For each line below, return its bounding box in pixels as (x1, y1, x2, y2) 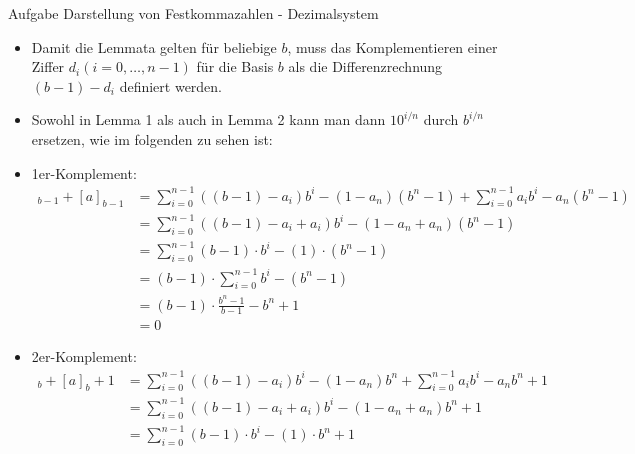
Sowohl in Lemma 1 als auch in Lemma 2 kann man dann (31, 109, 386, 130)
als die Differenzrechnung (288, 56, 443, 77)
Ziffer (31, 56, 65, 77)
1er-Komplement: (31, 162, 137, 183)
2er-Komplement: (31, 346, 137, 367)
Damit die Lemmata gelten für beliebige (31, 36, 277, 57)
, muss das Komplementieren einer (287, 36, 498, 57)
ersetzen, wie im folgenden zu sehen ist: (31, 128, 273, 149)
